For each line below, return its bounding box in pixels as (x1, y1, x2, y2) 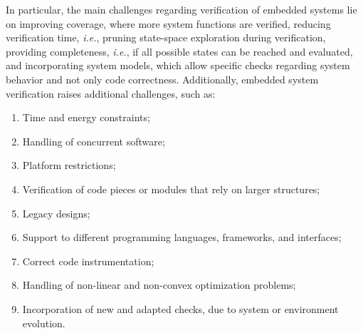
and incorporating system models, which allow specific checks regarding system (6, 58, 350, 73)
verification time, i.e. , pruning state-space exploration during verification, (6, 30, 326, 45)
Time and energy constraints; (22, 110, 150, 125)
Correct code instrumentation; (22, 253, 154, 268)
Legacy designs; (22, 205, 90, 220)
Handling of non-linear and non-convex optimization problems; (22, 277, 296, 292)
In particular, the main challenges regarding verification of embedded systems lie (6, 2, 357, 16)
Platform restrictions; (22, 158, 116, 173)
